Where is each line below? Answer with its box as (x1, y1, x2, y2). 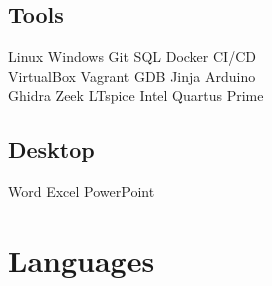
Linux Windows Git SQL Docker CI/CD (8, 46, 256, 67)
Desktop (8, 134, 95, 165)
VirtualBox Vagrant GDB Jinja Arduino (8, 65, 256, 86)
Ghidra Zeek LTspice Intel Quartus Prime (8, 85, 264, 106)
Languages (8, 239, 155, 280)
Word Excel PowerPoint (8, 181, 155, 202)
